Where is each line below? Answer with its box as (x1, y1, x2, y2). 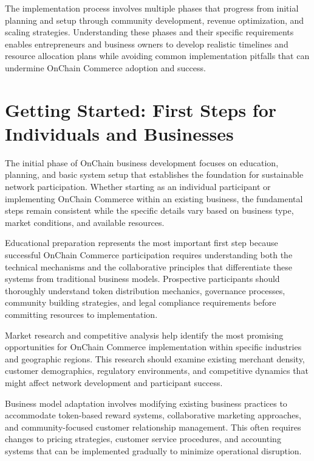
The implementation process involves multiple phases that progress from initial (5, 2, 299, 14)
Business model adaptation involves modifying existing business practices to (5, 396, 287, 409)
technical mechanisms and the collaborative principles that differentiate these (5, 260, 292, 273)
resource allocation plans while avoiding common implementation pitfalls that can (5, 49, 310, 62)
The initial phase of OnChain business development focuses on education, (5, 156, 279, 169)
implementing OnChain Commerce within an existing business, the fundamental (5, 192, 303, 205)
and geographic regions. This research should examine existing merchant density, (5, 352, 305, 365)
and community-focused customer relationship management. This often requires (5, 420, 301, 433)
